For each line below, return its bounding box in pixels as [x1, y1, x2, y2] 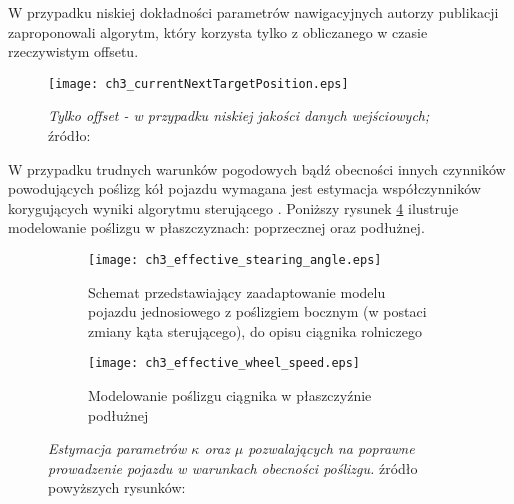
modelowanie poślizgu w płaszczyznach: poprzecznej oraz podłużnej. [8, 217, 425, 238]
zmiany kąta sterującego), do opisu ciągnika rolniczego [88, 320, 422, 341]
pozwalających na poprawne [248, 438, 415, 459]
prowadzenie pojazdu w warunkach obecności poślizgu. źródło [48, 457, 418, 478]
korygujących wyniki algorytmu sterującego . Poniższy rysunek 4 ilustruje [8, 197, 459, 218]
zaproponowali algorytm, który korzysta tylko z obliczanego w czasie [8, 21, 428, 42]
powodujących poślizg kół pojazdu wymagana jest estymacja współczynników [8, 178, 481, 199]
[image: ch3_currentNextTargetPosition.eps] [48, 76, 349, 91]
